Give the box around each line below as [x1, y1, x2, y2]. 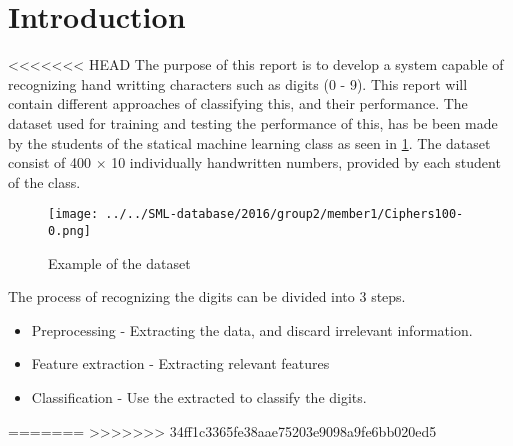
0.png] [48, 223, 91, 238]
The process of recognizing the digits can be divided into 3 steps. [8, 286, 406, 307]
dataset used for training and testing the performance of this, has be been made [8, 112, 498, 133]
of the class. [8, 171, 81, 192]
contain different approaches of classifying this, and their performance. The [8, 93, 468, 114]
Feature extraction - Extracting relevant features [31, 353, 330, 374]
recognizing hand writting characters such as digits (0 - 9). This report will [8, 73, 468, 94]
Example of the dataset [48, 252, 191, 273]
